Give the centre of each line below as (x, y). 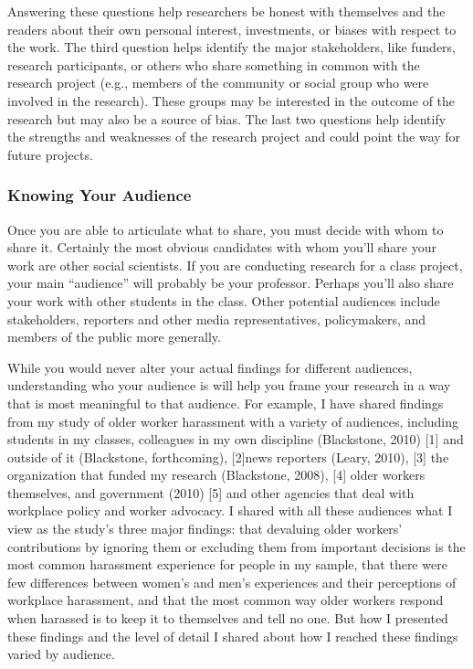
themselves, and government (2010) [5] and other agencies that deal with (211, 492)
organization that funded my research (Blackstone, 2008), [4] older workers (216, 475)
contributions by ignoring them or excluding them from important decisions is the (236, 546)
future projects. (50, 154)
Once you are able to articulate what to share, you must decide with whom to (226, 229)
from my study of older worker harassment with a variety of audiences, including (233, 421)
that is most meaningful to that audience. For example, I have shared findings (226, 403)
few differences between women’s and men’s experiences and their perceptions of (232, 582)
